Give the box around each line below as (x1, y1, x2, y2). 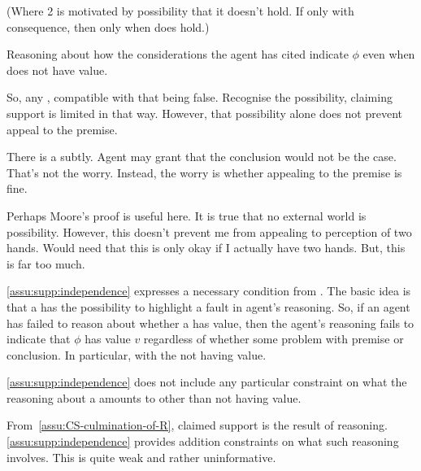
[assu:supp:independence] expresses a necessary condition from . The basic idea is (7, 282, 411, 299)
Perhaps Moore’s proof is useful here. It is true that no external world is (7, 207, 367, 224)
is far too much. (7, 255, 85, 272)
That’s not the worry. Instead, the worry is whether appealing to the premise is (7, 164, 402, 181)
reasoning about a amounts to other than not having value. (7, 389, 302, 406)
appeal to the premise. (7, 120, 118, 137)
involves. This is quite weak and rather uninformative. (7, 448, 276, 465)
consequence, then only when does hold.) (7, 18, 210, 35)
